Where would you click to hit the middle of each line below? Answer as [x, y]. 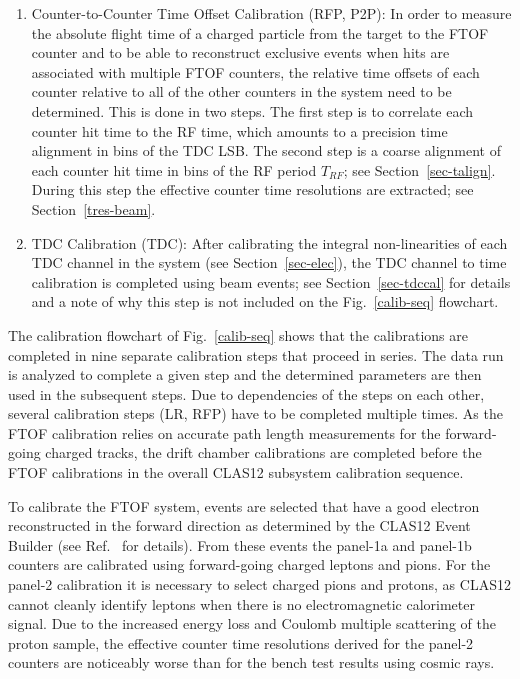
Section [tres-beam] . [93, 208]
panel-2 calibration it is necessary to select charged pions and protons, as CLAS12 [259, 584]
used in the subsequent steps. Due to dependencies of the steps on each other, [246, 393]
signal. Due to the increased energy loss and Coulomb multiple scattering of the [252, 623]
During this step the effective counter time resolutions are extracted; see [252, 189]
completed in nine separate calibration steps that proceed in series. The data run [256, 354]
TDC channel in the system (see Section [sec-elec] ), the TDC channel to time [269, 262]
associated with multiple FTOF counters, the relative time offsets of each [255, 71]
